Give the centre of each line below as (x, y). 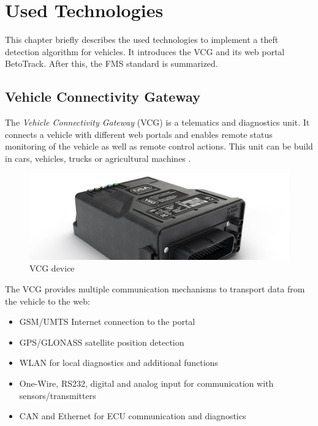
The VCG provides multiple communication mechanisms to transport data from (155, 289)
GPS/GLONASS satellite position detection (102, 342)
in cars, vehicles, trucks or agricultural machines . (98, 158)
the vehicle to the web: (47, 301)
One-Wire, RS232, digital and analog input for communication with (146, 383)
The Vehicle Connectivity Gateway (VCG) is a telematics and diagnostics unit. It (157, 122)
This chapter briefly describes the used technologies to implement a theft (142, 40)
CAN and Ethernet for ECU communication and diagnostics (133, 416)
